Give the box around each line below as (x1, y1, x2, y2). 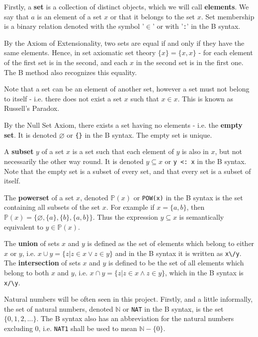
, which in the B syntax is (165, 267, 244, 277)
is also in (181, 146, 209, 157)
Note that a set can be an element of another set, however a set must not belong (4, 84, 250, 94)
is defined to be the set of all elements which (108, 257, 244, 268)
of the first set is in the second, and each (4, 57, 128, 68)
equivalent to (4, 221, 43, 232)
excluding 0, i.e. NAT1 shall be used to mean (4, 323, 137, 334)
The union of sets (4, 238, 60, 249)
